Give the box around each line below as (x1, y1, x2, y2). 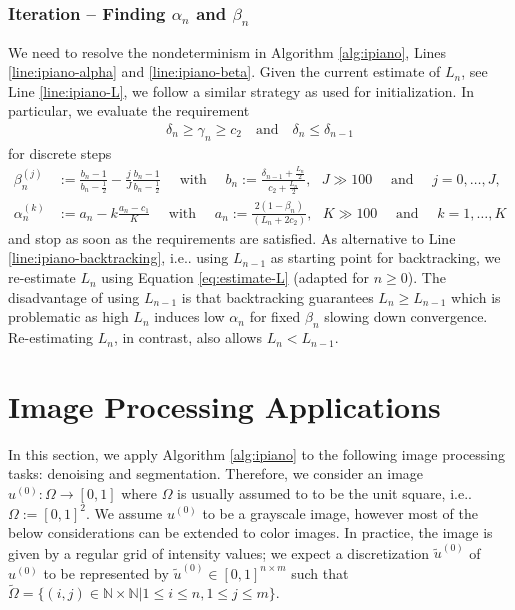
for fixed (249, 306, 301, 327)
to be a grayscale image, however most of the (202, 502, 478, 523)
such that (291, 562, 349, 583)
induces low (154, 306, 225, 327)
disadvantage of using (8, 286, 140, 307)
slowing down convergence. (324, 306, 488, 327)
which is (451, 286, 501, 307)
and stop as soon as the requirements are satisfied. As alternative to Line (8, 227, 456, 248)
